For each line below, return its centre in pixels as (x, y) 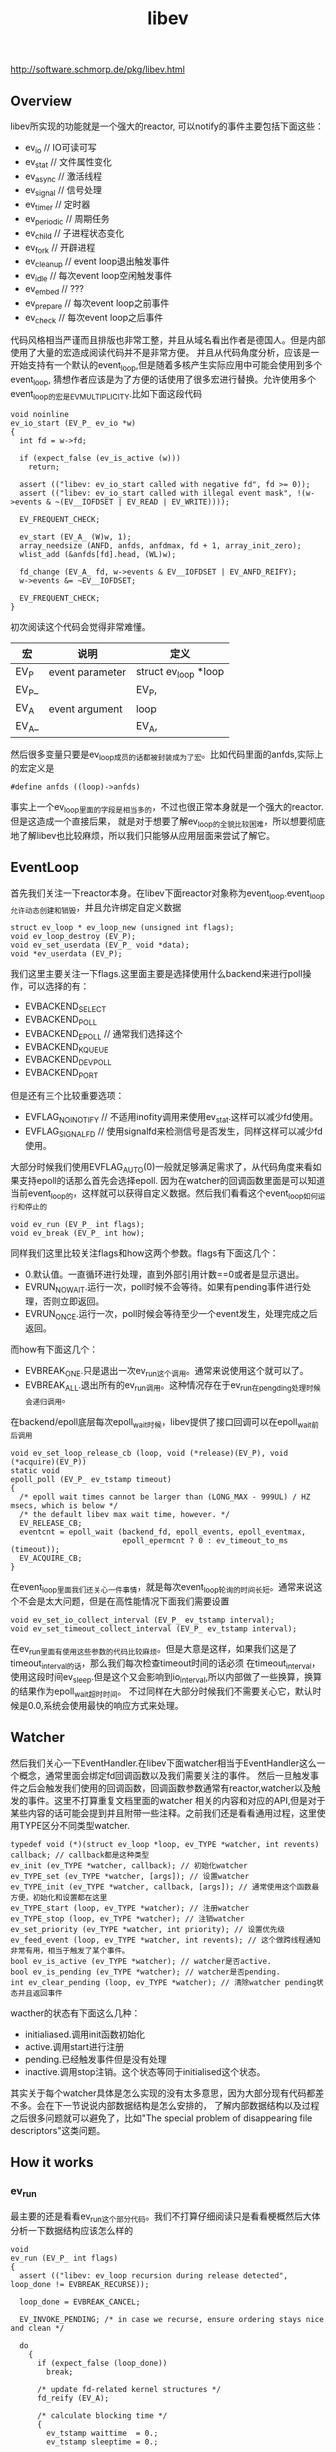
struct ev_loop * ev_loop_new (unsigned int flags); (122, 928)
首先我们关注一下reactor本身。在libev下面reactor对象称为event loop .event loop (167, 894)
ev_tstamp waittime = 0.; (102, 2433)
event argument (85, 709)
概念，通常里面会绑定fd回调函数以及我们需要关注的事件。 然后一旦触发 (164, 1775)
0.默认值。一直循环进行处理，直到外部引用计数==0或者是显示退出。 (164, 1274)
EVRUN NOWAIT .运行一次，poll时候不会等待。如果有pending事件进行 (163, 1288)
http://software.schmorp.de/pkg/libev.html (97, 69)
